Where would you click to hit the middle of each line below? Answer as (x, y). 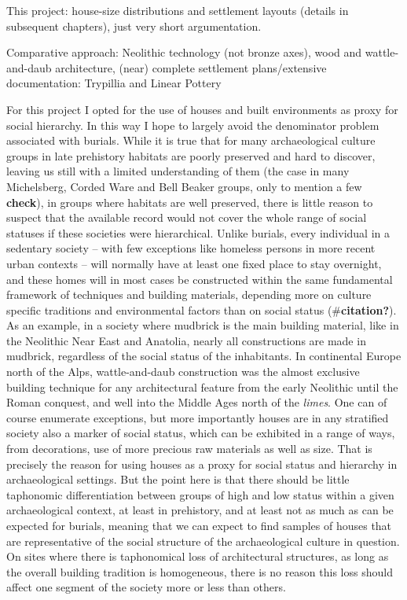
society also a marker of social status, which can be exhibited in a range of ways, (201, 433)
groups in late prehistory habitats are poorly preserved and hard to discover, (191, 155)
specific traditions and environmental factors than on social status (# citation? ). (202, 309)
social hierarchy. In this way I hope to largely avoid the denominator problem (193, 125)
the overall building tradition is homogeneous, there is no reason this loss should (200, 571)
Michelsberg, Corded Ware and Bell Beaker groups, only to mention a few (184, 186)
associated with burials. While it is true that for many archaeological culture (191, 140)
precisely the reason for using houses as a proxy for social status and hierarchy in (202, 464)
